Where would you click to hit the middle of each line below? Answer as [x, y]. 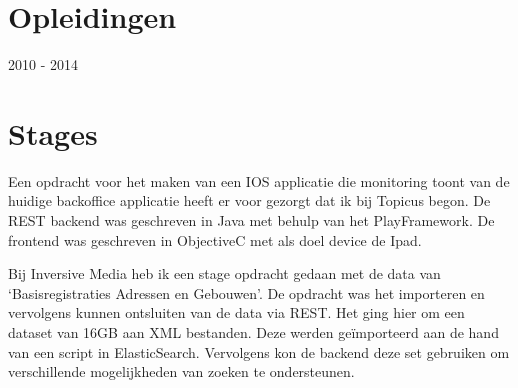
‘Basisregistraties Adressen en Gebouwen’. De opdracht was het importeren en [246, 292]
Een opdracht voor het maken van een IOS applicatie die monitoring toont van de [259, 180]
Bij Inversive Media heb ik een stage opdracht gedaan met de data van [224, 273]
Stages [53, 132]
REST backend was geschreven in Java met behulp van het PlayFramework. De [251, 220]
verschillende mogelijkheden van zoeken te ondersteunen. [181, 371]
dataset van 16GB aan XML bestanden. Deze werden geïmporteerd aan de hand [253, 332]
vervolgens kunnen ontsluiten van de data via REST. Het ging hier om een [236, 312]
